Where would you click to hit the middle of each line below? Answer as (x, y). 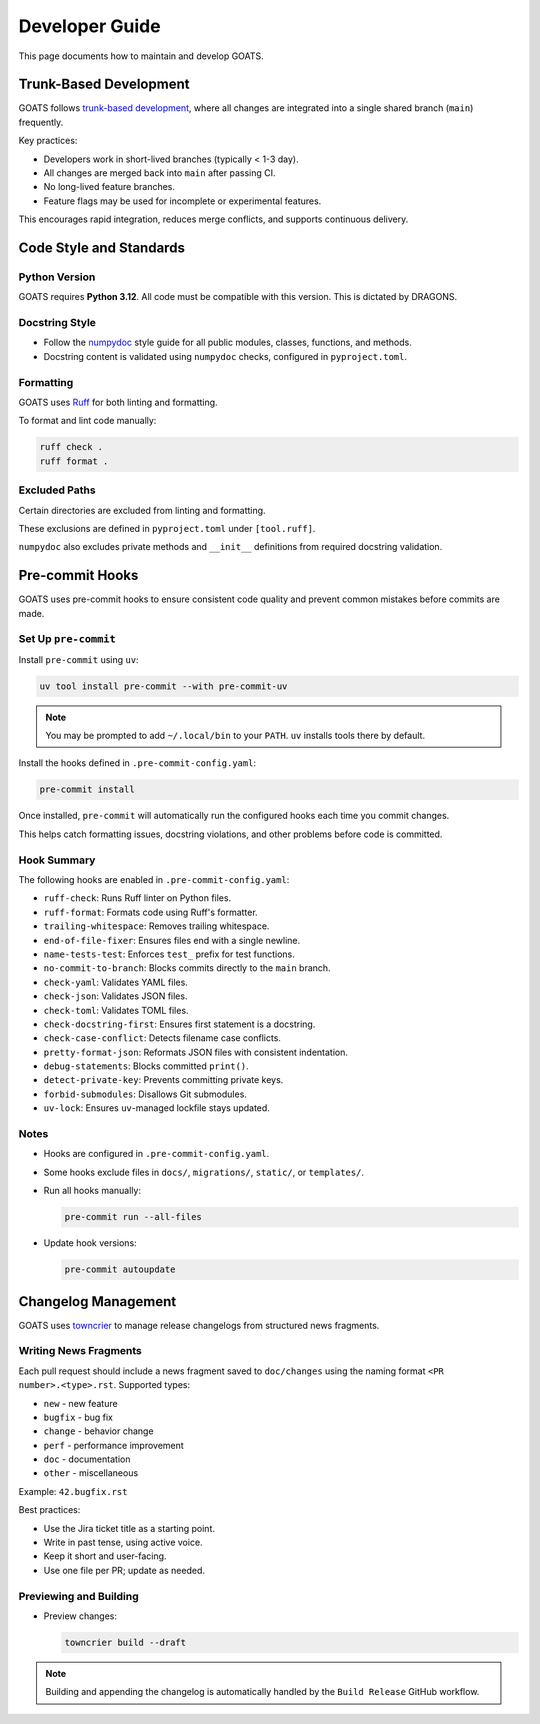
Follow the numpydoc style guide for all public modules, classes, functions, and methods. (227, 342)
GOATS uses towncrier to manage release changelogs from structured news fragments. (199, 1325)
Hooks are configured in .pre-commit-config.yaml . (156, 1154)
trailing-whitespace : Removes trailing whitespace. (156, 926)
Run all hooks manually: (92, 1191)
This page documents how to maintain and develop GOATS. (141, 56)
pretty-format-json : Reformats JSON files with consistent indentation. (196, 1052)
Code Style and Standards (101, 248)
